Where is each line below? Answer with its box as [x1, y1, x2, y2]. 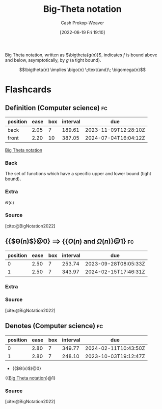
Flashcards [5, 84, 52, 95]
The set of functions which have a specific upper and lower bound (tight [5, 171, 151, 177]
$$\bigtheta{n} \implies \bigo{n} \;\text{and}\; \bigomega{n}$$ [19, 67, 146, 73]
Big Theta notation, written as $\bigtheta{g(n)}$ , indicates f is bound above [5, 52, 158, 58]
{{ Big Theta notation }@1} [5, 375, 55, 381]
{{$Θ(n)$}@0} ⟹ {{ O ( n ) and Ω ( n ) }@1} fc [5, 237, 134, 246]
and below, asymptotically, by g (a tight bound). [5, 57, 102, 63]
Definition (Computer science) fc [5, 104, 108, 112]
